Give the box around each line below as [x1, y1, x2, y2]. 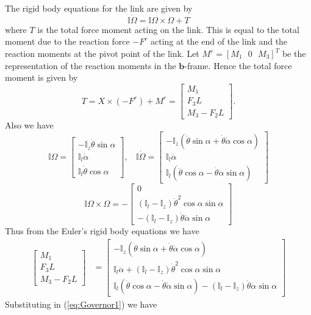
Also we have [5, 119, 54, 132]
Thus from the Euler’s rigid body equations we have [5, 224, 199, 237]
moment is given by [5, 71, 78, 84]
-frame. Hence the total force [184, 59, 292, 72]
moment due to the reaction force [5, 35, 130, 48]
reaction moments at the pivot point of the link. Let [5, 47, 199, 59]
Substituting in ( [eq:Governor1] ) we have [5, 297, 157, 310]
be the [282, 47, 306, 59]
